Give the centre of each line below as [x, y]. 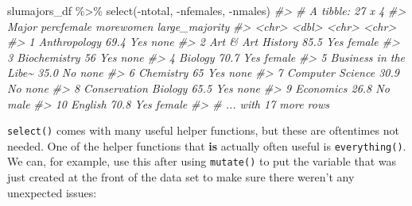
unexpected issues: [52, 192]
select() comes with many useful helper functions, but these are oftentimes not [203, 130]
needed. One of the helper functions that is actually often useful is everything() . [207, 145]
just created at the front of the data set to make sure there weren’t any [181, 177]
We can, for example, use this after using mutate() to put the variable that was [202, 161]
